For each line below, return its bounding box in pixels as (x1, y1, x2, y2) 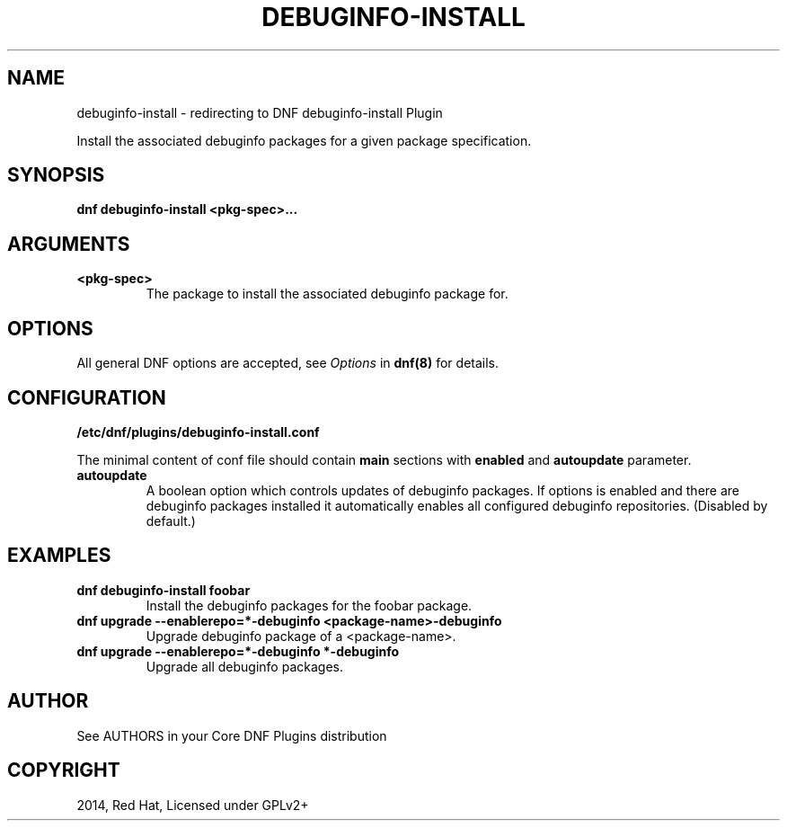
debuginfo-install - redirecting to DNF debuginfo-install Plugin (76, 104, 443, 120)
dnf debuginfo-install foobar (76, 582, 251, 598)
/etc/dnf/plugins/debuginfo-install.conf (76, 423, 320, 440)
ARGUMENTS (7, 232, 130, 255)
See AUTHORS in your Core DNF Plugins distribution (76, 727, 387, 743)
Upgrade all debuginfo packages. (146, 658, 343, 674)
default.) (146, 512, 196, 529)
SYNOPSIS (7, 164, 105, 187)
